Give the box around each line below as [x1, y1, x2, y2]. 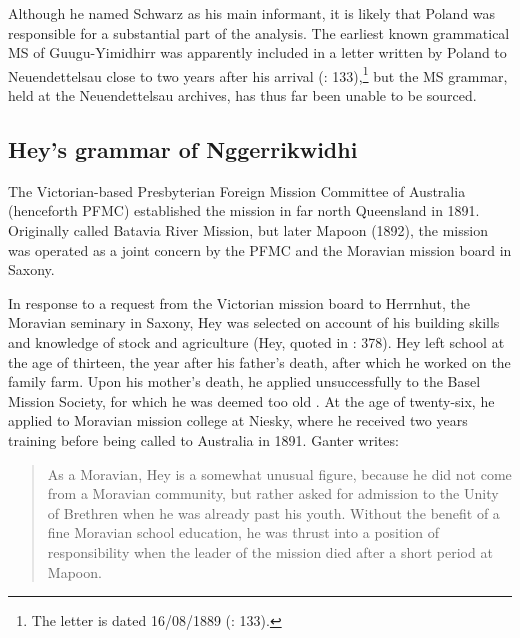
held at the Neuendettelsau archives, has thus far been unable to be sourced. [8, 85, 477, 106]
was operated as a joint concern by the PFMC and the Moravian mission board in [8, 239, 512, 260]
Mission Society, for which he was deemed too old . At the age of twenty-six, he [8, 390, 495, 411]
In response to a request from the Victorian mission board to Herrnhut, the [8, 292, 470, 313]
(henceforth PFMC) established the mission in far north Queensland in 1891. [8, 200, 480, 221]
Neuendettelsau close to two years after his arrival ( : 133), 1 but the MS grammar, [8, 62, 508, 86]
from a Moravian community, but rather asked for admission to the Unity [47, 483, 499, 504]
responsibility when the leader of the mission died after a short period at [47, 541, 493, 562]
